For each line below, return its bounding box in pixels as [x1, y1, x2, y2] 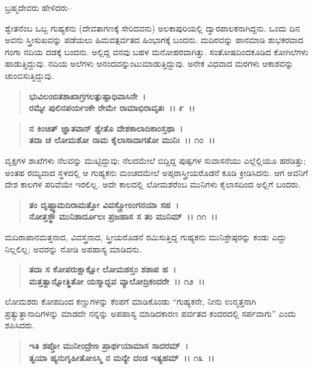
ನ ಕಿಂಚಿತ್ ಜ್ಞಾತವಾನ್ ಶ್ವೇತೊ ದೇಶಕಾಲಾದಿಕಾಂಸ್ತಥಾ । [29, 121, 183, 134]
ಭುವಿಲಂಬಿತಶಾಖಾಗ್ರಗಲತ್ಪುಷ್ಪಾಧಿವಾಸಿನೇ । [29, 89, 146, 102]
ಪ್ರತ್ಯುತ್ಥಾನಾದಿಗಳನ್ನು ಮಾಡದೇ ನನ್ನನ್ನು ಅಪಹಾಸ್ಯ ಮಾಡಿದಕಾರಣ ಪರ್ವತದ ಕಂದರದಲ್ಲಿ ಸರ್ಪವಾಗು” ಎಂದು [5, 306, 297, 319]
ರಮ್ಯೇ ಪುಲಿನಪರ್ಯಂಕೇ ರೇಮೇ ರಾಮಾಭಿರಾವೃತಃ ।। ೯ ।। [29, 101, 195, 114]
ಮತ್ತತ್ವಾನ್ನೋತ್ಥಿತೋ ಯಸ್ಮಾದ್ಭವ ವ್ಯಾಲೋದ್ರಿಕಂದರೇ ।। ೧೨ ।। [29, 274, 205, 287]
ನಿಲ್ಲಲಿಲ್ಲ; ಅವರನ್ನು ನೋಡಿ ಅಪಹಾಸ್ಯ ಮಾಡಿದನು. [5, 242, 142, 255]
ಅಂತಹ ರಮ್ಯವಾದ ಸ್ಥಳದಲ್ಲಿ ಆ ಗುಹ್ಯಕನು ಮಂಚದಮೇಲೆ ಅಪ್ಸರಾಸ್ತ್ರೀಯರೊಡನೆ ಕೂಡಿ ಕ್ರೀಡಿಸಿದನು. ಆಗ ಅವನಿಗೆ [5, 166, 308, 178]
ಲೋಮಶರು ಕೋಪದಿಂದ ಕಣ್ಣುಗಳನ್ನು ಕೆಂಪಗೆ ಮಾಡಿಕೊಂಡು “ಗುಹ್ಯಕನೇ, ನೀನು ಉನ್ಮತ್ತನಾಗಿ [5, 295, 257, 308]
